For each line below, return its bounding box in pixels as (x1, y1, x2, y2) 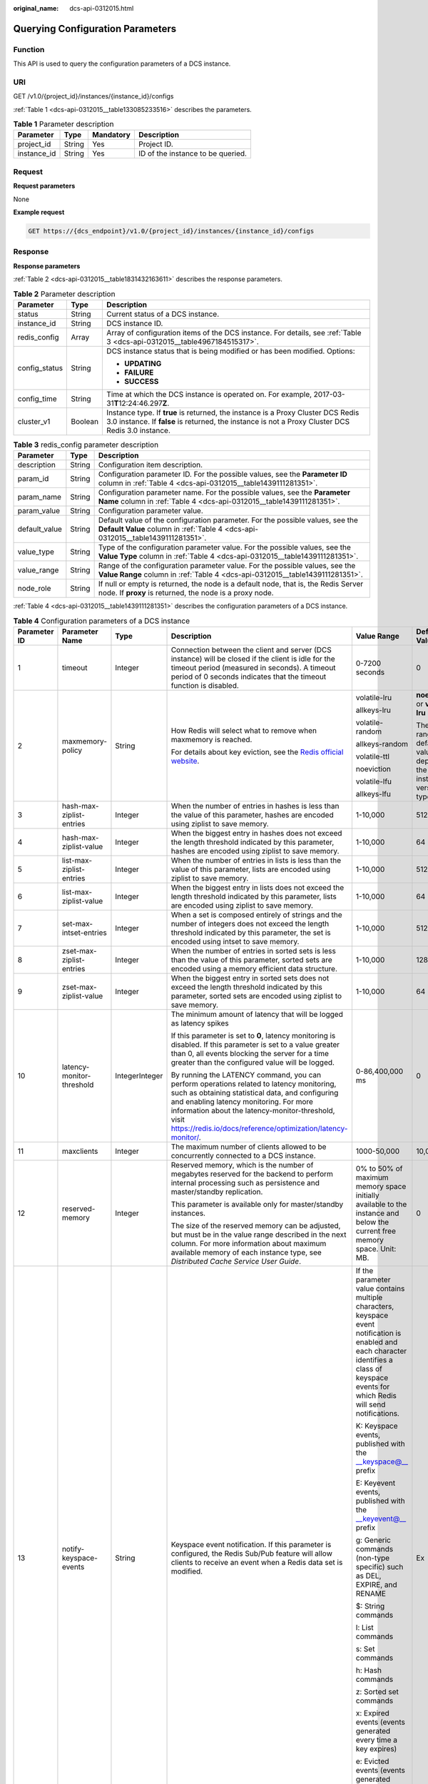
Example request (13, 208, 65, 216)
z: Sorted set (355, 1687, 399, 1696)
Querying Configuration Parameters (13, 22, 177, 35)
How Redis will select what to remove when (170, 726, 317, 735)
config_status (17, 363, 63, 372)
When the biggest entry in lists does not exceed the (170, 883, 345, 892)
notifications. (355, 1409, 399, 1418)
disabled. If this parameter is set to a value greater (170, 1040, 340, 1049)
